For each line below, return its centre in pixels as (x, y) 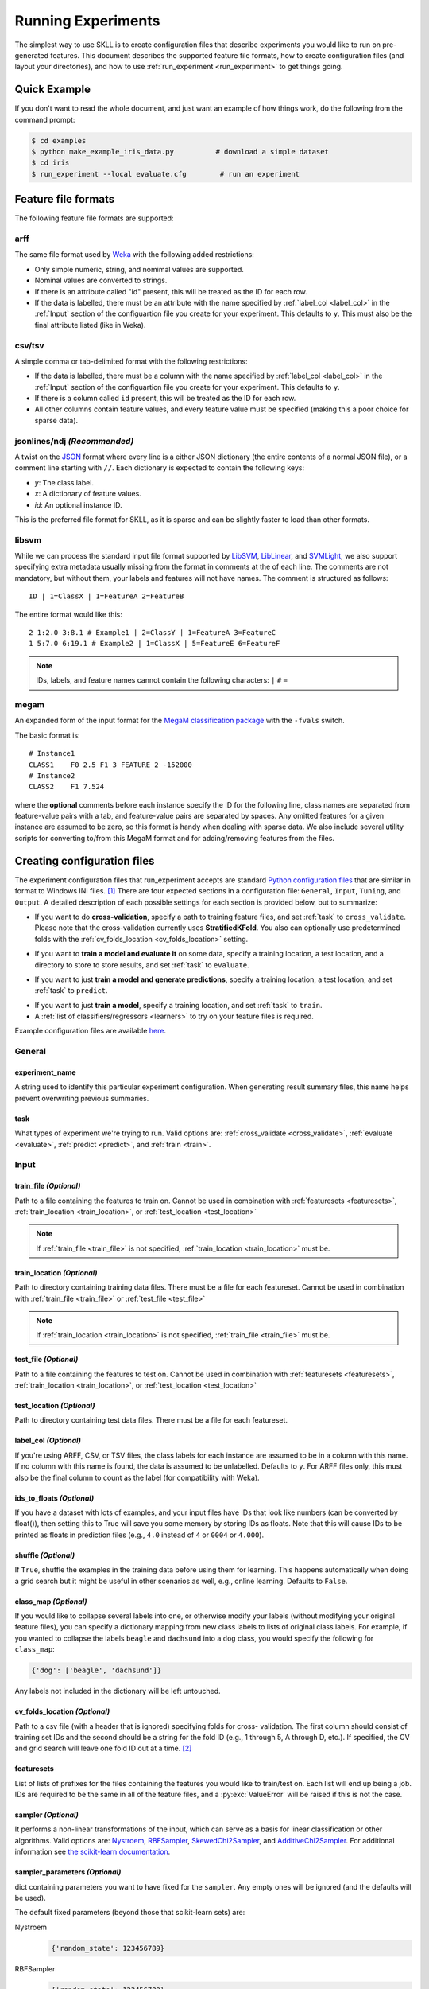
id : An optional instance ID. (78, 504)
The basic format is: (47, 735)
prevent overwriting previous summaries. (82, 1098)
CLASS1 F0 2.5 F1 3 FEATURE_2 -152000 (110, 765)
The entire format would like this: (68, 614)
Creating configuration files (85, 860)
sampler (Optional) (46, 1815)
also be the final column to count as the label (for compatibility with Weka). (137, 1477)
